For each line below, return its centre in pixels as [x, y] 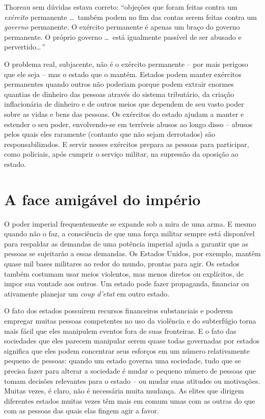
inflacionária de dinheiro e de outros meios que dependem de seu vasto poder [124, 104]
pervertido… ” [25, 47]
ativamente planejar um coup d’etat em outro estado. [87, 293]
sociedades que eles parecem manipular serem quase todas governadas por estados [132, 341]
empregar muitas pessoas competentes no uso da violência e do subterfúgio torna [130, 320]
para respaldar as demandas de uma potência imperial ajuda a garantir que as [126, 243]
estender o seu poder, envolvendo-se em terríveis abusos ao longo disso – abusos [128, 124]
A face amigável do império [102, 199]
